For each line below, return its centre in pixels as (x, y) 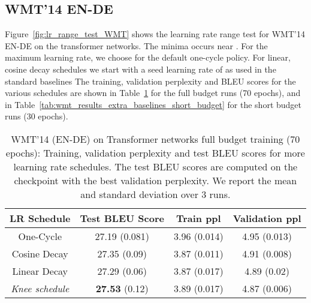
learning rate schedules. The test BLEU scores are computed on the (155, 166)
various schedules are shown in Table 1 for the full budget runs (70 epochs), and (153, 93)
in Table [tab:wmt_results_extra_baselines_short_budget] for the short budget (153, 104)
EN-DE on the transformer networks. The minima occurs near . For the (136, 45)
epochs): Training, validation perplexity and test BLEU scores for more (155, 152)
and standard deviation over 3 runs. (155, 194)
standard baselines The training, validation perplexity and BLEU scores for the (150, 81)
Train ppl (198, 218)
